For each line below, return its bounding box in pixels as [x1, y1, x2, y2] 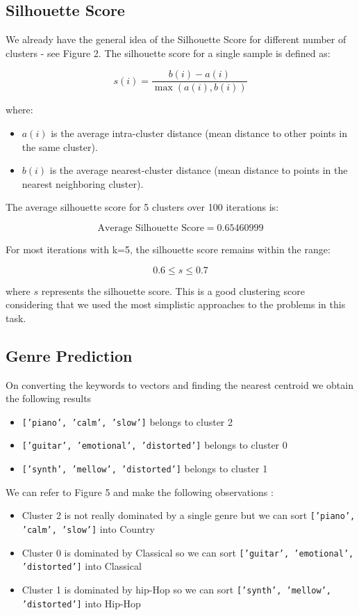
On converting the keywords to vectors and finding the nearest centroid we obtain [6, 377, 353, 392]
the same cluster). [22, 139, 98, 154]
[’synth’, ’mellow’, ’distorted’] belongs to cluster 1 [22, 461, 268, 476]
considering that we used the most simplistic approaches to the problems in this [6, 297, 346, 312]
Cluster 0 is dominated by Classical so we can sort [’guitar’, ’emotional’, [22, 545, 354, 559]
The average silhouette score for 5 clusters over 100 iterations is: [6, 200, 279, 214]
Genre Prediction [6, 344, 133, 366]
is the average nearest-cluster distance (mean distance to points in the [49, 163, 348, 177]
